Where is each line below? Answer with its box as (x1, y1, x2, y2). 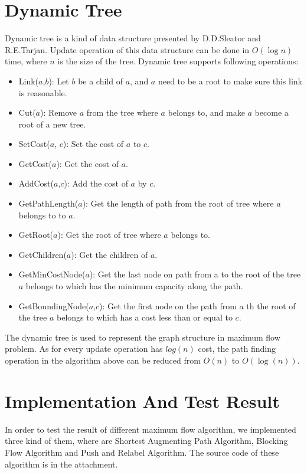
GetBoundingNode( (18, 299, 89, 312)
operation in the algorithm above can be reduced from (5, 354, 201, 366)
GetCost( (18, 157, 52, 169)
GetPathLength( (18, 197, 79, 210)
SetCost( (18, 138, 50, 150)
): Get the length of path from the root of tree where (82, 197, 274, 210)
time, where (5, 55, 47, 67)
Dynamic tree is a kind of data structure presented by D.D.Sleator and (5, 32, 261, 44)
